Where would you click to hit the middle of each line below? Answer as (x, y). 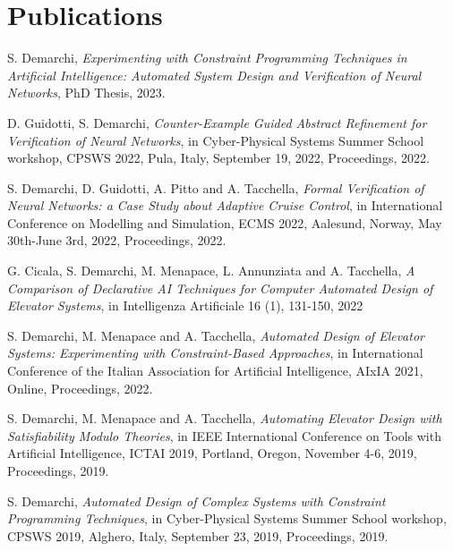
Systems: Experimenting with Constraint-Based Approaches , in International (215, 353)
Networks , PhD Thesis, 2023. (86, 93)
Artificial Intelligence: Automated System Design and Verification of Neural (214, 75)
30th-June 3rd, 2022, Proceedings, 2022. (117, 240)
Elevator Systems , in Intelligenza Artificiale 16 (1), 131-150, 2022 (185, 305)
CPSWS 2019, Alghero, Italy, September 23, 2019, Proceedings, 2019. (198, 535)
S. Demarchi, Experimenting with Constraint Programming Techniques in (207, 58)
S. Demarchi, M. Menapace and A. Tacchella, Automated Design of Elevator (216, 335)
